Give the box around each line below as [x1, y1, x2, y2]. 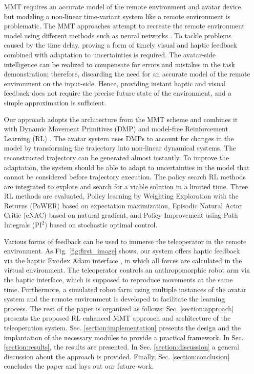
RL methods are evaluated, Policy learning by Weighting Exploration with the [4, 191, 239, 201]
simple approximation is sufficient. [4, 97, 106, 107]
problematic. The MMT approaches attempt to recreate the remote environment [4, 21, 245, 31]
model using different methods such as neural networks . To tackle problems [4, 30, 232, 40]
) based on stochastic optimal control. [44, 220, 158, 230]
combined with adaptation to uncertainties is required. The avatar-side [4, 49, 216, 59]
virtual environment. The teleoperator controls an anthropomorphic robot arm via [4, 265, 250, 275]
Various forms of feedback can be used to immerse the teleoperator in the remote [4, 236, 247, 246]
